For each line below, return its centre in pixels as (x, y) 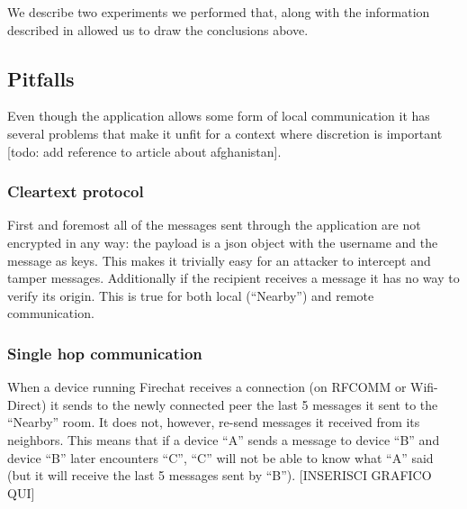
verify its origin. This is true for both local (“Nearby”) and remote (191, 295)
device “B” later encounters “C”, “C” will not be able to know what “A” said (220, 457)
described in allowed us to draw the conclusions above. (158, 29)
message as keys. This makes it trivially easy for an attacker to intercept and (219, 260)
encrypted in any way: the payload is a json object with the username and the (223, 242)
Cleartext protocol (76, 191)
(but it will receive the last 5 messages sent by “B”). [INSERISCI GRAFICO (220, 475)
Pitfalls (41, 78)
